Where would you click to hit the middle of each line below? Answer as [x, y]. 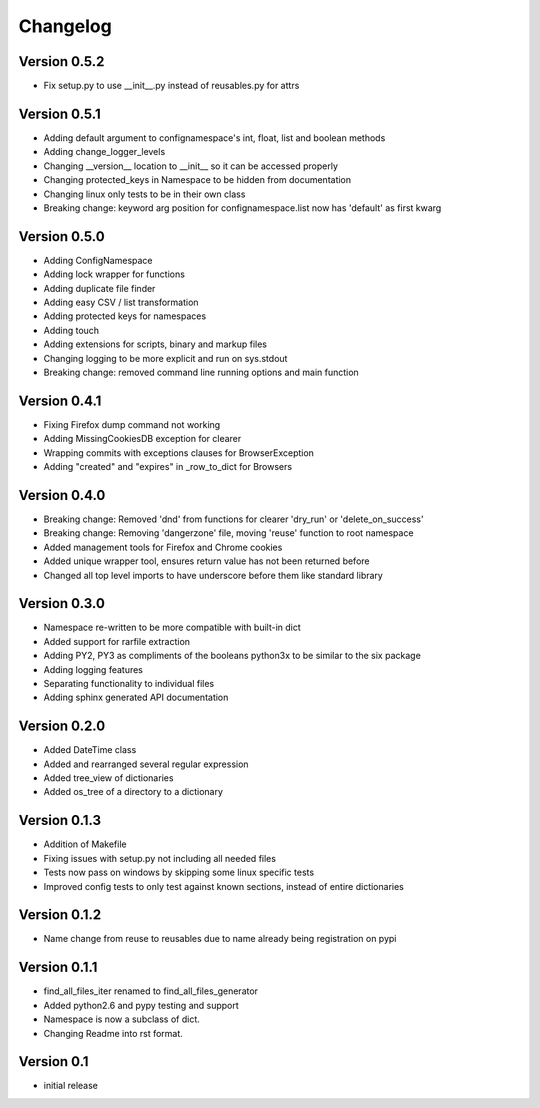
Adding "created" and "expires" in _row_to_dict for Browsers [168, 467]
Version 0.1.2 [60, 915]
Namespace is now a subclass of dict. [121, 1019]
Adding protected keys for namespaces [125, 316]
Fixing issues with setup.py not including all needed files [160, 858]
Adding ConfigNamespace [98, 260]
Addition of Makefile [85, 844]
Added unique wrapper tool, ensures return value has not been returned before [206, 561]
